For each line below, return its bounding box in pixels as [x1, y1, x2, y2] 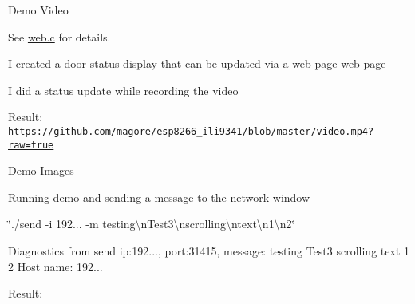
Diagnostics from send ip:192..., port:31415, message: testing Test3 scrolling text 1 [8, 243, 409, 259]
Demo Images [8, 162, 74, 179]
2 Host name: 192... [8, 258, 103, 274]
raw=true [8, 139, 54, 151]
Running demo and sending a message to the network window [8, 188, 310, 205]
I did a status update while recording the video [8, 81, 239, 98]
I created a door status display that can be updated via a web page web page [8, 55, 386, 72]
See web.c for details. [8, 28, 111, 45]
